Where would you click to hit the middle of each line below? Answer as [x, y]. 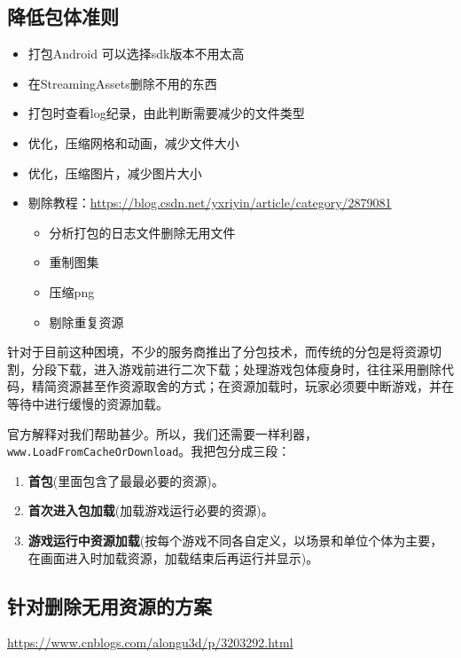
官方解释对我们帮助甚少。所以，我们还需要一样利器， [162, 433]
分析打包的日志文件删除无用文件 [142, 232]
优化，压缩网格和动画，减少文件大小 [133, 142]
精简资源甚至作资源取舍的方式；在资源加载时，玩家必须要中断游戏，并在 [242, 386]
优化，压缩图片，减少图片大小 [115, 172]
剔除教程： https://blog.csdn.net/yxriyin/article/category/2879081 [210, 203]
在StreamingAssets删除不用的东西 [122, 83]
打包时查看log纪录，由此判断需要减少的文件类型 [166, 113]
